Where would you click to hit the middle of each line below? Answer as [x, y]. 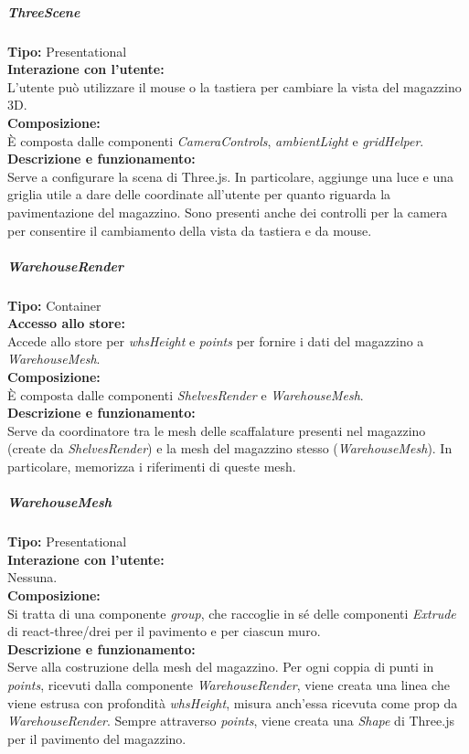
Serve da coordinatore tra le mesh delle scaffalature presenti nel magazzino [217, 430]
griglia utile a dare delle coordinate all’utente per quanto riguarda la [199, 194]
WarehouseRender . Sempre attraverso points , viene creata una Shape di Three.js [231, 721]
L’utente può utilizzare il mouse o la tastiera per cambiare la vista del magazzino [234, 86]
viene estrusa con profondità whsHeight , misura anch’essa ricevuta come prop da [233, 702]
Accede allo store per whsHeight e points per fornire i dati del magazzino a [216, 340]
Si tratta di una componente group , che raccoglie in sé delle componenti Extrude [232, 613]
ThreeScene [44, 11]
